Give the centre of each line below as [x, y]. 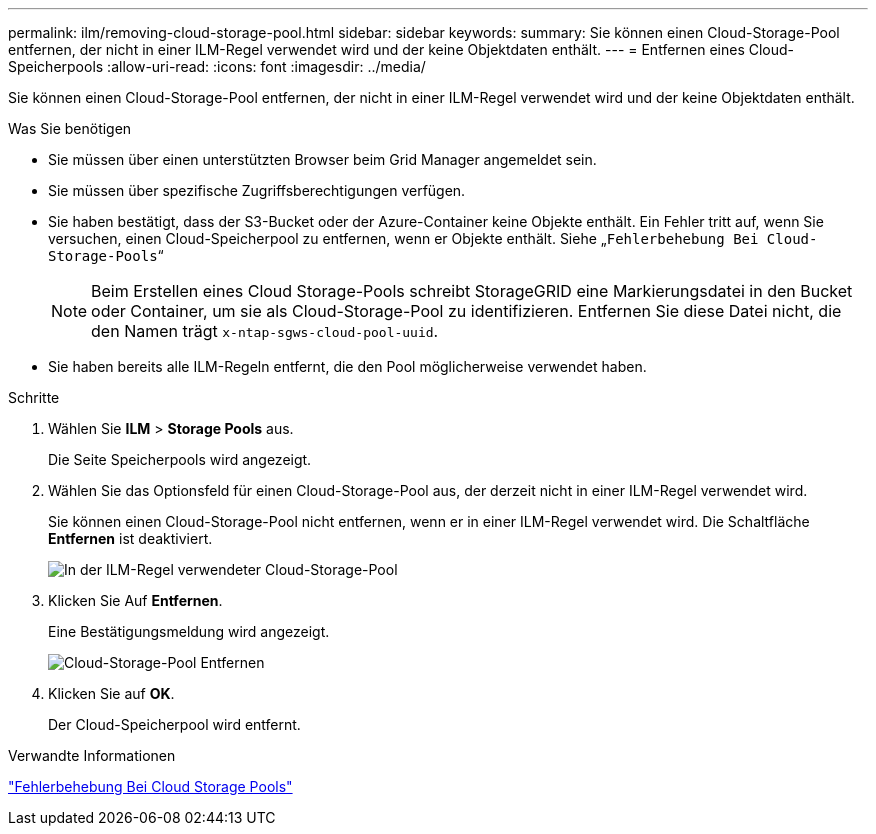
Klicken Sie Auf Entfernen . [135, 600]
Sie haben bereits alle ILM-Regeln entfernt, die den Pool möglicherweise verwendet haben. [347, 366]
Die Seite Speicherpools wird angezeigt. [180, 459]
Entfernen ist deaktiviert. [130, 538]
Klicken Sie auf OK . [111, 693]
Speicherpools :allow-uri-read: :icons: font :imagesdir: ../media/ [217, 66]
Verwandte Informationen [92, 755]
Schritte [34, 397]
